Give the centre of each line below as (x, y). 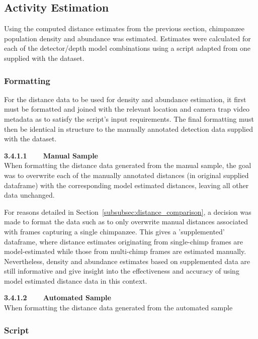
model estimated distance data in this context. (76, 280)
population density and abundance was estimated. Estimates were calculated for (127, 38)
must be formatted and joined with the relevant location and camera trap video (127, 109)
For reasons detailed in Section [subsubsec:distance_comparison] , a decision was (128, 211)
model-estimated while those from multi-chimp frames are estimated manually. (125, 251)
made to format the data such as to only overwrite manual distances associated (126, 222)
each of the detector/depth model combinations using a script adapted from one (127, 48)
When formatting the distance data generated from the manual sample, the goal (128, 165)
